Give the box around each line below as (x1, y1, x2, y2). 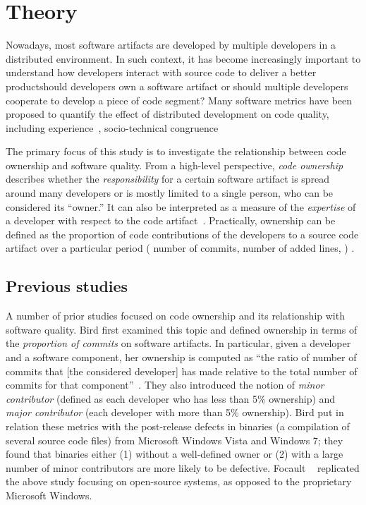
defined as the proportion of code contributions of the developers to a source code (6, 226, 359, 241)
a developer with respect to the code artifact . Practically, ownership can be (6, 213, 336, 228)
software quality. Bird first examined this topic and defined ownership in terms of (6, 322, 358, 336)
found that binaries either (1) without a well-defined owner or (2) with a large (6, 446, 343, 461)
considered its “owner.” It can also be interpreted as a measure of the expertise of (6, 199, 356, 214)
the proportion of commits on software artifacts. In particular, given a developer (6, 336, 351, 351)
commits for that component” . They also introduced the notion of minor (6, 377, 324, 392)
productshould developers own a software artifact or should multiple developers (6, 78, 348, 93)
